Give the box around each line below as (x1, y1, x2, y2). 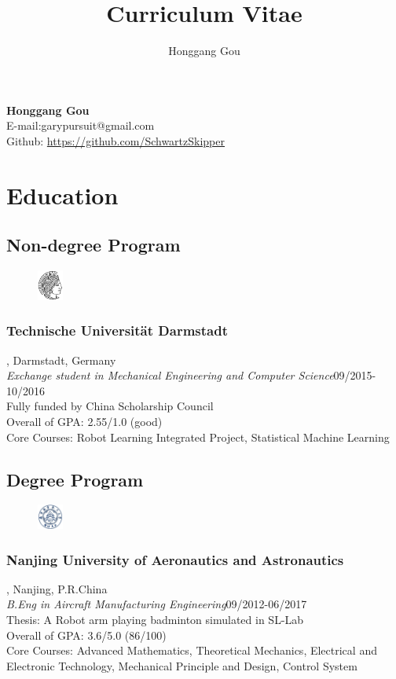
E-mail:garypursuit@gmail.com (6, 117, 155, 134)
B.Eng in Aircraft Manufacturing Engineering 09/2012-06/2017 (6, 596, 307, 612)
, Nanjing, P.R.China (6, 580, 108, 596)
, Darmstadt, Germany (6, 351, 116, 368)
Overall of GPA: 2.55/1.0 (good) (6, 413, 163, 429)
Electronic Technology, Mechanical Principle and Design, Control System (6, 657, 357, 673)
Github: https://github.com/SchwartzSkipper (6, 132, 225, 149)
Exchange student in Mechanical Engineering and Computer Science (6, 367, 334, 384)
